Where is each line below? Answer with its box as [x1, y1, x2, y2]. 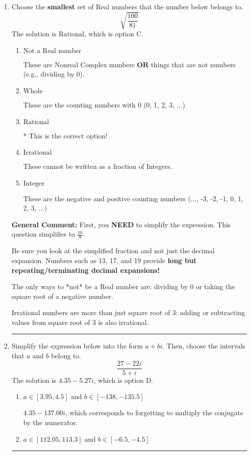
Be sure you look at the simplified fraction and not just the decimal [11, 245, 215, 256]
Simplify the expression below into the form [11, 341, 143, 351]
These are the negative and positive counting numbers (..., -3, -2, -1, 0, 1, [23, 193, 244, 203]
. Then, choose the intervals [162, 341, 246, 351]
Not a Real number [23, 47, 81, 54]
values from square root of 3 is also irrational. [11, 317, 149, 327]
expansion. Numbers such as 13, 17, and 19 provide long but [11, 255, 197, 265]
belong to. [51, 350, 81, 361]
